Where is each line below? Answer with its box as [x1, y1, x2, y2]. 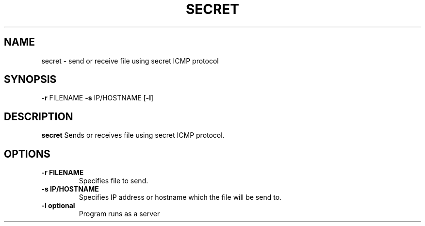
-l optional [41, 201, 75, 210]
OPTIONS [4, 147, 50, 160]
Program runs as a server [79, 210, 160, 218]
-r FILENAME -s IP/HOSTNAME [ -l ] [41, 94, 154, 102]
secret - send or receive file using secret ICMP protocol [41, 56, 219, 65]
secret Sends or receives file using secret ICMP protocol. [41, 131, 225, 140]
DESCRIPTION [4, 110, 73, 123]
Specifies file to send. [79, 177, 148, 185]
